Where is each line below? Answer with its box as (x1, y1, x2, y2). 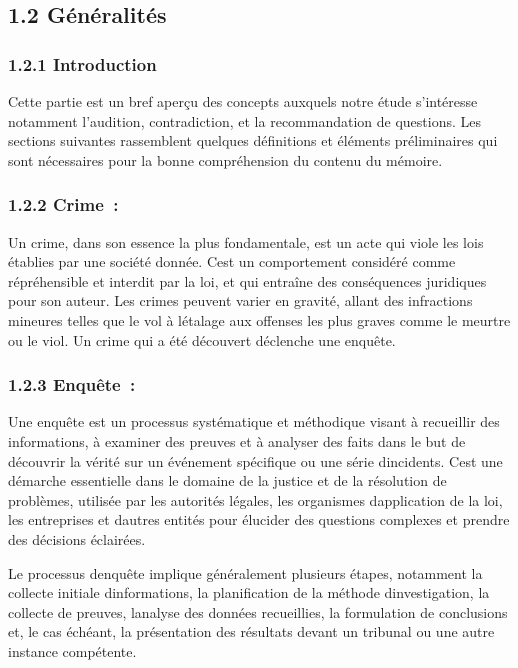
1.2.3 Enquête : (8, 372, 136, 397)
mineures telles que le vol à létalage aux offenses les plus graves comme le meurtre (8, 309, 511, 330)
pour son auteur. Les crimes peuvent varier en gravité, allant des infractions (8, 290, 473, 311)
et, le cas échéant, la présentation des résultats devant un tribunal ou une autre (8, 621, 495, 642)
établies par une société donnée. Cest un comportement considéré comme (8, 251, 456, 272)
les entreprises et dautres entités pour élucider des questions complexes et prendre (8, 509, 510, 530)
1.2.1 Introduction (8, 51, 157, 76)
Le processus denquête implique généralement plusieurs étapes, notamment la (8, 562, 483, 583)
